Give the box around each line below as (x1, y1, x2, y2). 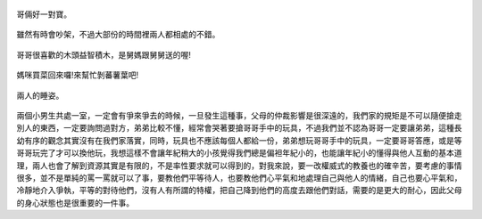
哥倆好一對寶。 (16, 9, 71, 20)
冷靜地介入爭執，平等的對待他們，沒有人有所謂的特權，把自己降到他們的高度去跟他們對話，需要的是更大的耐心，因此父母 (16, 185, 462, 196)
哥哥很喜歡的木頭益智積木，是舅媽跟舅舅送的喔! (16, 49, 192, 60)
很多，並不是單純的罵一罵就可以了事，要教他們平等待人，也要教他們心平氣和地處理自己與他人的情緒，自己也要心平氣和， (16, 172, 462, 182)
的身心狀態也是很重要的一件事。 (16, 197, 134, 208)
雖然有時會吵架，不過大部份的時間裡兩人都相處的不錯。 (16, 29, 220, 40)
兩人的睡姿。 (16, 90, 64, 101)
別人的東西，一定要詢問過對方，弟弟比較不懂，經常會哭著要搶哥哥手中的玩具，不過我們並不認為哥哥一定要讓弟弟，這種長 (16, 123, 462, 134)
